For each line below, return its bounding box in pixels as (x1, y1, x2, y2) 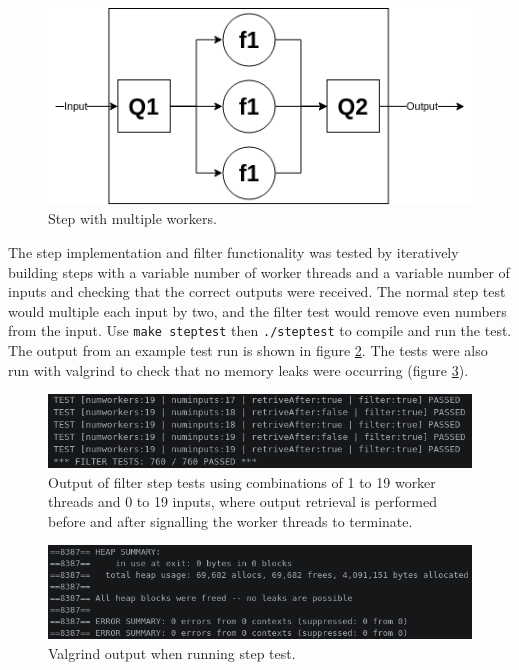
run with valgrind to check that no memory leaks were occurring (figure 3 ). (8, 359, 469, 380)
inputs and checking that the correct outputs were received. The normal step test (8, 281, 506, 302)
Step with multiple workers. (48, 208, 217, 229)
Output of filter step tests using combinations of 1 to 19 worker (48, 471, 436, 492)
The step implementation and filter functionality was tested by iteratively (8, 241, 459, 262)
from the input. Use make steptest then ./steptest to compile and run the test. (8, 320, 512, 341)
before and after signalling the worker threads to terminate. (48, 510, 413, 531)
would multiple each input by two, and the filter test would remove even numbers (8, 300, 507, 321)
